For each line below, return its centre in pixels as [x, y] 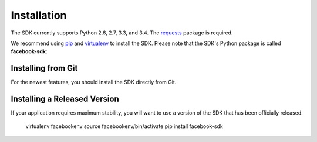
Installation [39, 15]
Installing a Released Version [65, 99]
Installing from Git [44, 68]
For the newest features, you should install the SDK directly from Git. [94, 82]
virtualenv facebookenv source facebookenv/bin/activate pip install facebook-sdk [124, 126]
